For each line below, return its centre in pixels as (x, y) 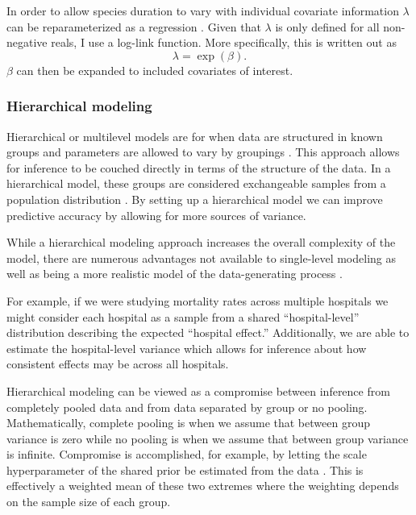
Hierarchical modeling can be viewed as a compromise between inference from (198, 390)
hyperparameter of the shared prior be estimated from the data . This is (185, 469)
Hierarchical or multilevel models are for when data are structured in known (195, 136)
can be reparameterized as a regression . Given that (134, 26)
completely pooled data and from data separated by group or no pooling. (187, 407)
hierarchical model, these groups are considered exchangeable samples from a (196, 183)
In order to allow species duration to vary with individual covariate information (203, 10)
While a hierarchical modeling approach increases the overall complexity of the (201, 242)
